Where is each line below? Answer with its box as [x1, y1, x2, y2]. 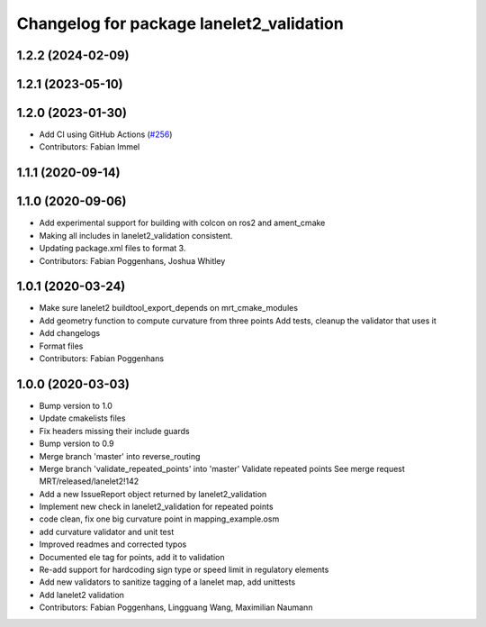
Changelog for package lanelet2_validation [16, 14, 344, 33]
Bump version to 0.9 [39, 438, 114, 450]
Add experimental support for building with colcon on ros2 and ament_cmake [39, 217, 326, 229]
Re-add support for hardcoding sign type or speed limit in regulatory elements [39, 564, 329, 576]
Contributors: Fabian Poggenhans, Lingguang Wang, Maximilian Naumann [39, 602, 313, 613]
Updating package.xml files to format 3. [39, 243, 186, 254]
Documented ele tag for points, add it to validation [39, 551, 225, 562]
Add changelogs [39, 328, 101, 339]
